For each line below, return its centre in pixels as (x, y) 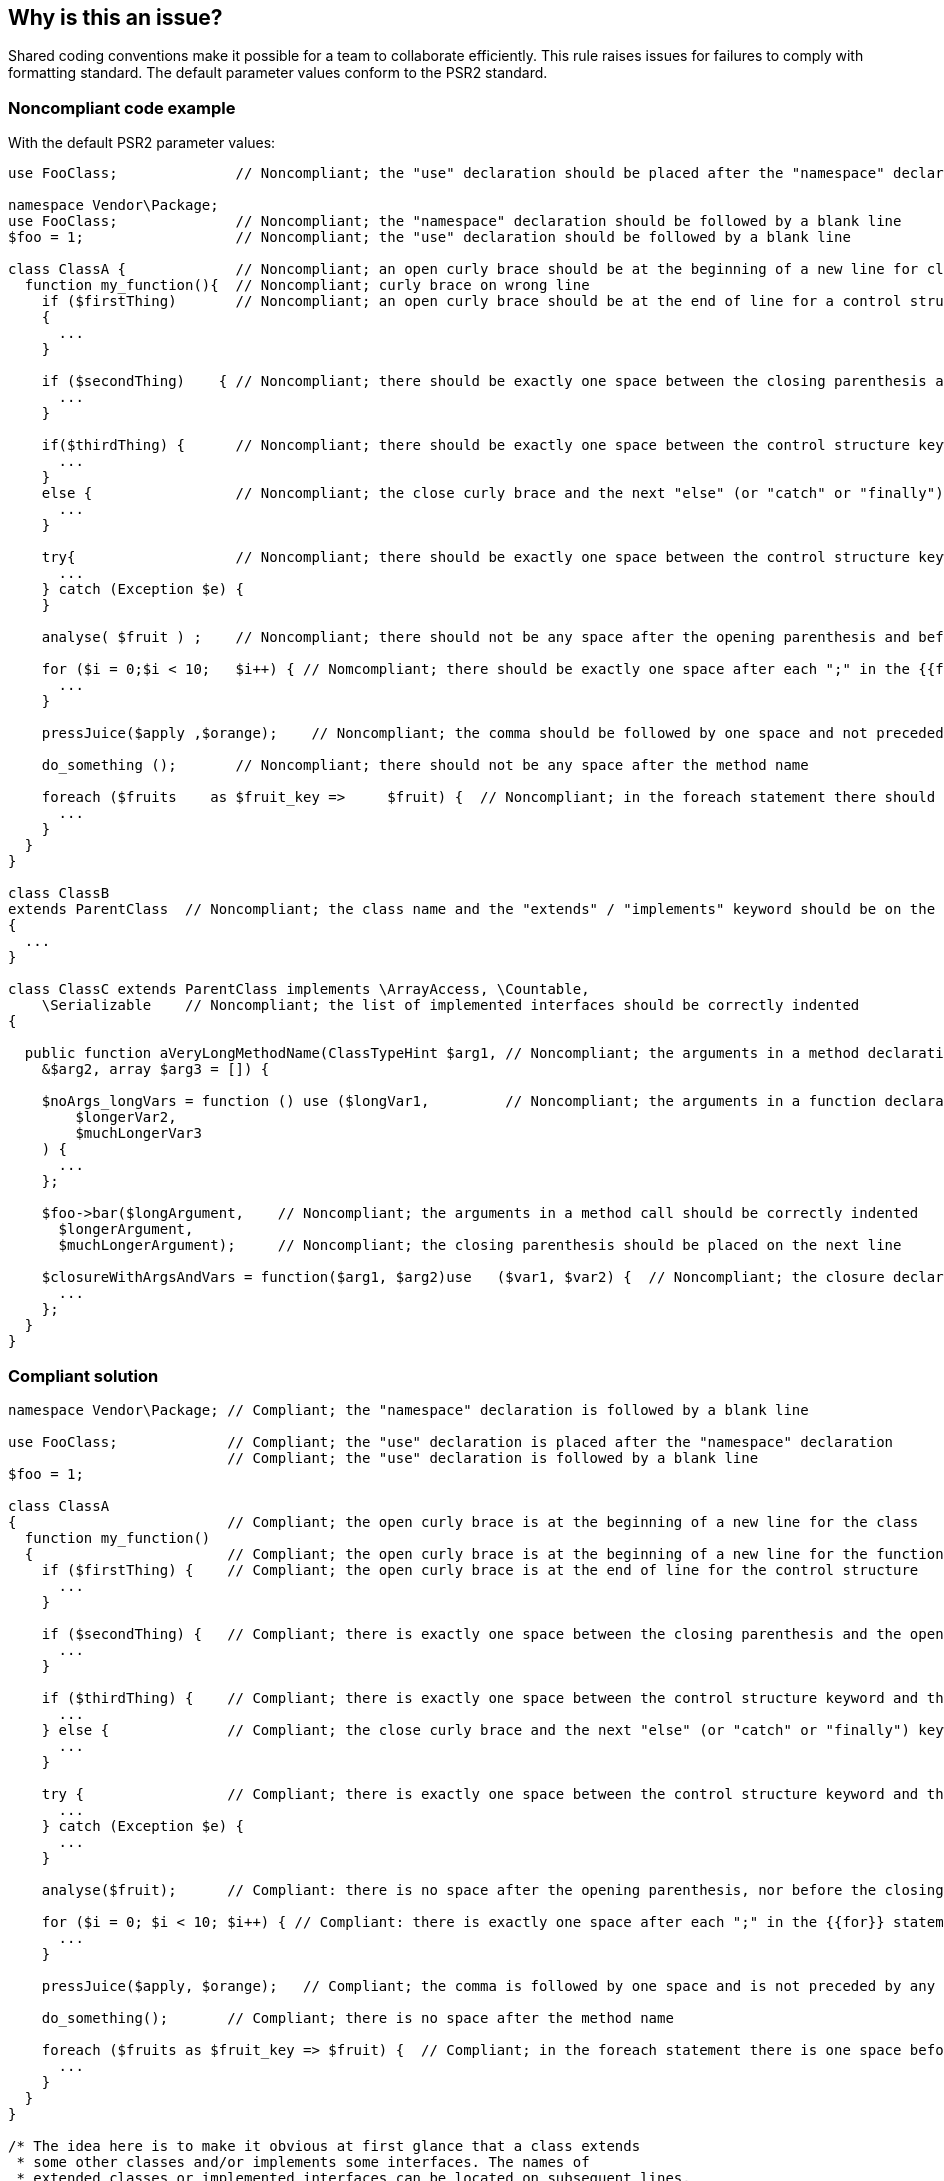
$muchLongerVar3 (138, 1133)
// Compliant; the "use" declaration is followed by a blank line (493, 1457)
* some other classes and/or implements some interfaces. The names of (303, 2161)
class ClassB (59, 893)
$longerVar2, (126, 1117)
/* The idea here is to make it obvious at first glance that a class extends (324, 2145)
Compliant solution (83, 1375)
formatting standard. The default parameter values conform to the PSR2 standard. (278, 73)
